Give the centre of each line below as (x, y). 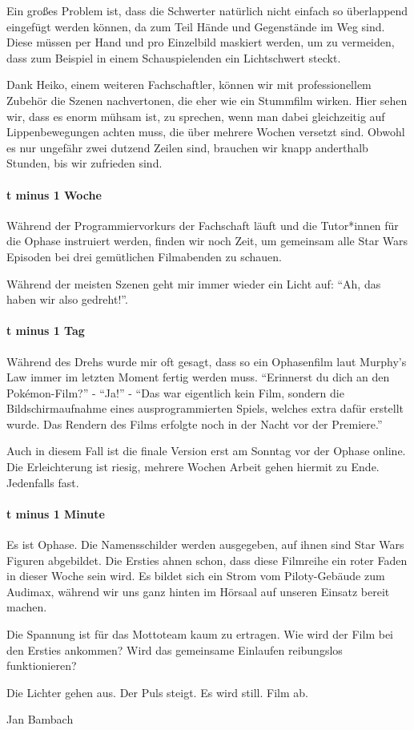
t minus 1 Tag (46, 331)
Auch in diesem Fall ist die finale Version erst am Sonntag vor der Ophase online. (206, 451)
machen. (27, 607)
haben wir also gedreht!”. (67, 299)
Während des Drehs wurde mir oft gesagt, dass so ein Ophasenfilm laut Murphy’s (207, 361)
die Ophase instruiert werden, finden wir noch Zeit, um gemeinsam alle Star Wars (207, 241)
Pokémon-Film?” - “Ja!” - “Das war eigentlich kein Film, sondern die (175, 392)
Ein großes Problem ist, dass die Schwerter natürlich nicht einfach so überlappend (207, 10)
